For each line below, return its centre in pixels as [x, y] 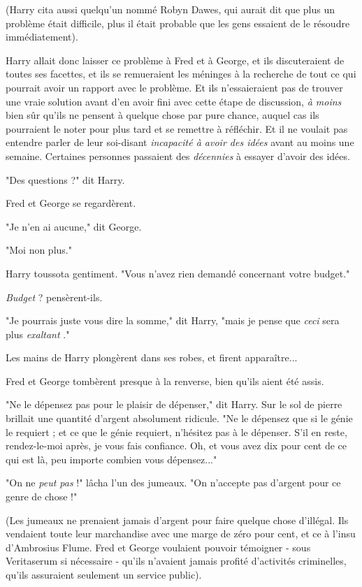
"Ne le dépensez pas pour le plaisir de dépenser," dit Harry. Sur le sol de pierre [174, 404]
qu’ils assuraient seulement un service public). [104, 574]
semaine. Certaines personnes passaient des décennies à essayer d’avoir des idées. [178, 155]
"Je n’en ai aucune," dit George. [74, 226]
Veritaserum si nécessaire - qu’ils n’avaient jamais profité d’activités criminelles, [176, 561]
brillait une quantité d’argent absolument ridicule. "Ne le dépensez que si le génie [179, 418]
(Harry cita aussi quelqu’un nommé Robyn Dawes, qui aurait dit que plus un [171, 9]
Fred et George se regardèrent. [71, 203]
